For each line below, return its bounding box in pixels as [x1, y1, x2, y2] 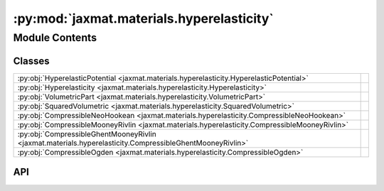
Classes [13, 55, 50, 67]
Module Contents [13, 31, 97, 44]
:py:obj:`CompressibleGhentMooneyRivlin [17, 129, 156, 138]
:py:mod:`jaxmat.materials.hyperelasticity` [13, 11, 274, 26]
